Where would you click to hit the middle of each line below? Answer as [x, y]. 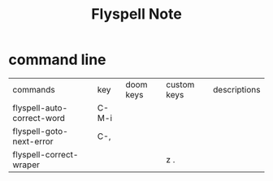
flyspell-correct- [45, 154]
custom [180, 84]
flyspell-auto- [40, 108]
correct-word [39, 118]
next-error [33, 141]
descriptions [236, 89]
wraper [26, 165]
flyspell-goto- [41, 131]
